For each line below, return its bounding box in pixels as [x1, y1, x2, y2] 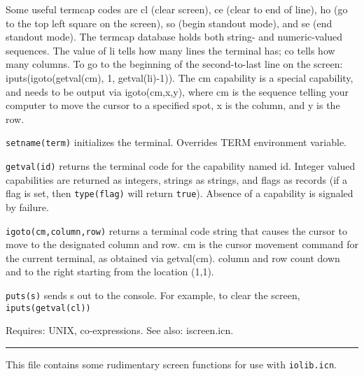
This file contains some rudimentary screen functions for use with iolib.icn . [6, 356, 337, 371]
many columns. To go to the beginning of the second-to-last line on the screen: [6, 57, 343, 71]
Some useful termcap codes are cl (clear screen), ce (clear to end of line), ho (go [6, 2, 348, 16]
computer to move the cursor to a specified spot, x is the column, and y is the [6, 98, 340, 113]
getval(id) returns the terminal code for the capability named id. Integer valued [6, 159, 356, 173]
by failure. [6, 199, 49, 214]
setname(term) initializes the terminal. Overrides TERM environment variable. [6, 135, 346, 150]
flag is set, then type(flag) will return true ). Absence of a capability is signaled [6, 186, 353, 201]
